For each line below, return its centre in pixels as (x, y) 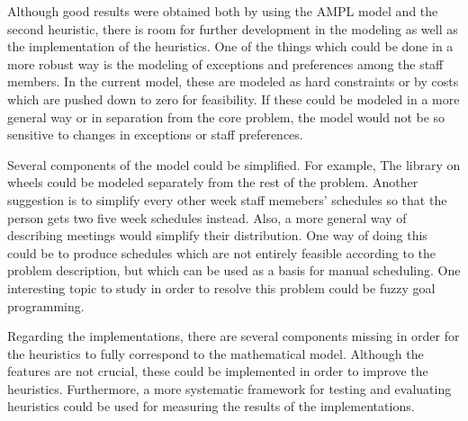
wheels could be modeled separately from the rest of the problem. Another (213, 182)
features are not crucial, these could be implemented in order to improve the (218, 371)
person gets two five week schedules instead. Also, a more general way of (207, 217)
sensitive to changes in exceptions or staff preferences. (155, 134)
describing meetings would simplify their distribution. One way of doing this (217, 235)
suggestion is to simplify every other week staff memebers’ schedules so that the (227, 199)
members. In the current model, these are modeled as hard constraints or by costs (233, 81)
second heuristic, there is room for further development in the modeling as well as (233, 28)
